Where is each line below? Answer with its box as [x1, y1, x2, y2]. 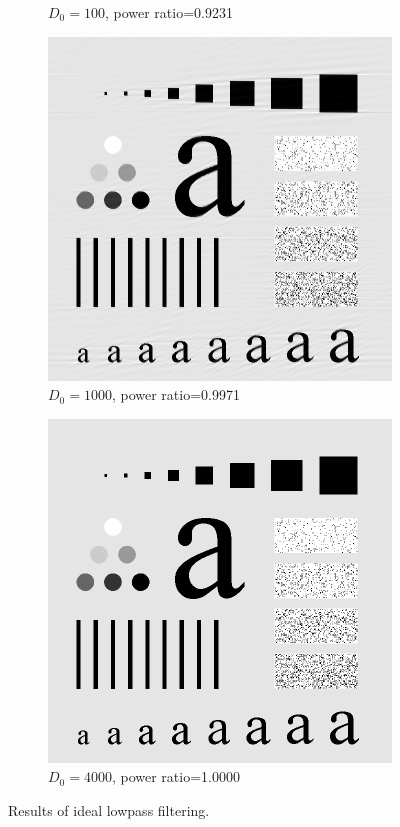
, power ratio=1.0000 [111, 766, 240, 787]
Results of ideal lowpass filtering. [8, 799, 210, 820]
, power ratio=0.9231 [104, 2, 233, 22]
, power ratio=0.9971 [111, 384, 240, 405]
